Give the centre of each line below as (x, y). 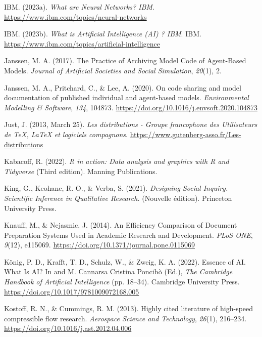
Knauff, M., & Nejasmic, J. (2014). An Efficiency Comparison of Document (121, 225)
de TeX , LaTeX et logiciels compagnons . (66, 134)
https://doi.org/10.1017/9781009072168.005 (72, 291)
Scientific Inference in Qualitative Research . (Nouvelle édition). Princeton (118, 198)
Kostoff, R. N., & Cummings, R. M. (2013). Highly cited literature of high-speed (129, 308)
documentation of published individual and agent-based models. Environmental (126, 97)
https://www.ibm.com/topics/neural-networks (75, 16)
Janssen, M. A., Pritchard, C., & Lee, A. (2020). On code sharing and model (123, 87)
